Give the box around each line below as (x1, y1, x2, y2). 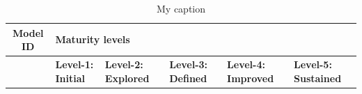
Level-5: (294, 57, 332, 72)
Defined (169, 70, 207, 85)
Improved (227, 70, 274, 85)
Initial (55, 70, 85, 85)
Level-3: (169, 57, 208, 72)
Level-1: (55, 57, 94, 72)
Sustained (294, 70, 342, 85)
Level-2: (104, 57, 143, 72)
